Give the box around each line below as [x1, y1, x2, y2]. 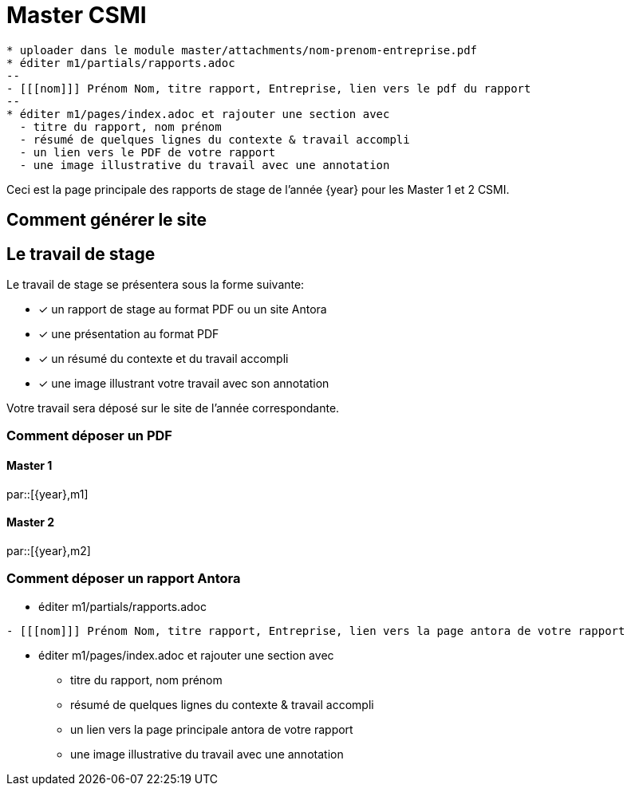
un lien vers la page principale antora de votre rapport [70, 722, 353, 736]
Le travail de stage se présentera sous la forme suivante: [6, 278, 305, 292]
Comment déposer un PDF [6, 428, 172, 444]
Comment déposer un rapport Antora [6, 570, 241, 587]
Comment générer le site [6, 210, 207, 231]
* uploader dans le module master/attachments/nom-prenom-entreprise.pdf [6, 43, 478, 57]
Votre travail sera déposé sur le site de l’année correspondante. [6, 401, 340, 416]
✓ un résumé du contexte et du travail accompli [38, 352, 289, 366]
